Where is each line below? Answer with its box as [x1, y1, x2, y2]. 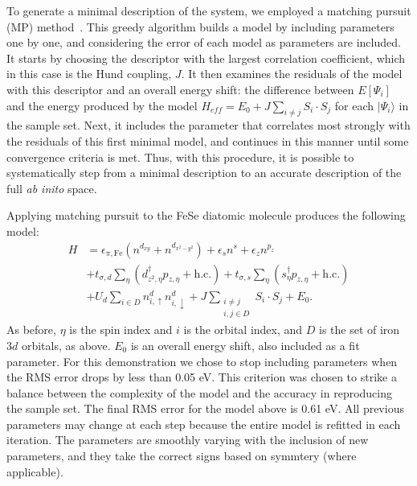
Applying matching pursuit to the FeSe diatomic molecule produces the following [6, 207, 406, 224]
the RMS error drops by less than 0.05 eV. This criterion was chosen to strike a [6, 369, 397, 385]
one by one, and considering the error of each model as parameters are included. [6, 34, 401, 51]
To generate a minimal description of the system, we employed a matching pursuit [6, 2, 411, 19]
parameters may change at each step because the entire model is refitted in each [6, 415, 401, 432]
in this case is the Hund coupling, [6, 65, 172, 82]
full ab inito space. [6, 179, 97, 196]
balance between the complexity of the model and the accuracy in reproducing [6, 384, 393, 401]
